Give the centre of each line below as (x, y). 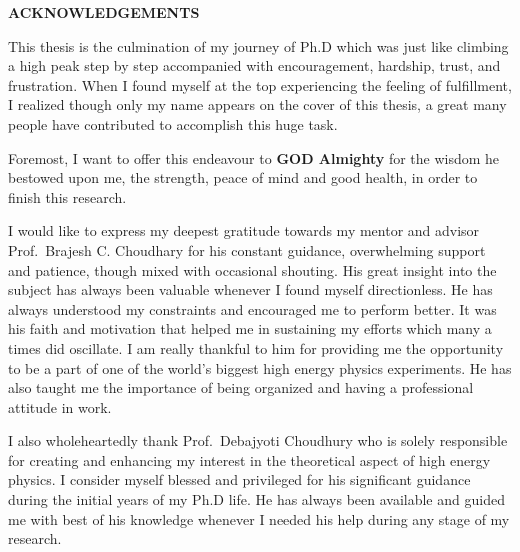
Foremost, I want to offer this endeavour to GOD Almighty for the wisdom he (254, 157)
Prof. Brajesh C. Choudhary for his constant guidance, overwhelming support (247, 249)
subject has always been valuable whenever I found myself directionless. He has (250, 289)
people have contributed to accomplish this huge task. (173, 123)
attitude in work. (60, 406)
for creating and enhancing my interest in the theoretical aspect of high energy (249, 459)
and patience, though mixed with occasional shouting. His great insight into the (252, 269)
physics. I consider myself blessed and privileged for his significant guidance (239, 479)
